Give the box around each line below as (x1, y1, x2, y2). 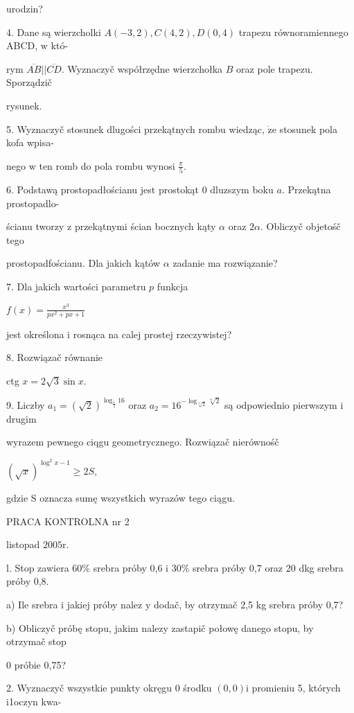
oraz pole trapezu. (236, 61, 313, 76)
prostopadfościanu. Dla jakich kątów (6, 256, 161, 270)
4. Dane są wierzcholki (6, 24, 101, 39)
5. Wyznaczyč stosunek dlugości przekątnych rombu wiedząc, (6, 121, 265, 136)
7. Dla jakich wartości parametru (6, 279, 146, 294)
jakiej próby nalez (67, 597, 143, 611)
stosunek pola (279, 121, 337, 136)
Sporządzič (6, 75, 52, 89)
